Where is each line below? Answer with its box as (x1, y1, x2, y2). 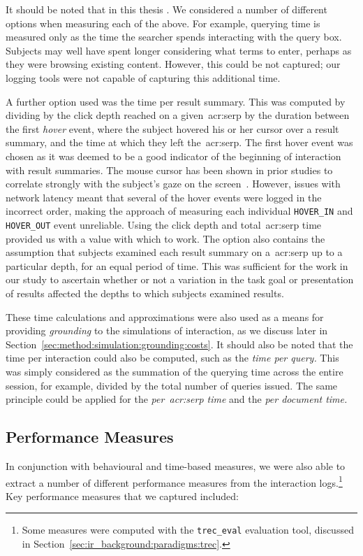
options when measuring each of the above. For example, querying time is (6, 15, 320, 30)
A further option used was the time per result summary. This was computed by (6, 94, 346, 108)
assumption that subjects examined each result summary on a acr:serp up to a (6, 245, 343, 259)
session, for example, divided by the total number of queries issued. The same (6, 378, 338, 392)
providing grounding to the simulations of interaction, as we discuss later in (6, 323, 328, 338)
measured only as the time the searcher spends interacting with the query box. (6, 29, 342, 44)
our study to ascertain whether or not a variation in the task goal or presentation (6, 272, 354, 287)
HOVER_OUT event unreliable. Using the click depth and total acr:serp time (6, 217, 322, 231)
